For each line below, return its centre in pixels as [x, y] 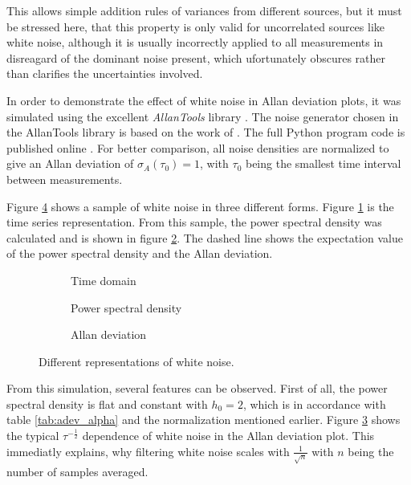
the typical [33, 436]
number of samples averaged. [77, 471]
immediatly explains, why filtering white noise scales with [148, 451]
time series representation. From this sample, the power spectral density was [194, 222]
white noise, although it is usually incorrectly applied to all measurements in [195, 42]
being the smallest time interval [323, 163]
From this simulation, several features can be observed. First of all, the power [197, 388]
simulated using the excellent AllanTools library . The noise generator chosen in [203, 116]
